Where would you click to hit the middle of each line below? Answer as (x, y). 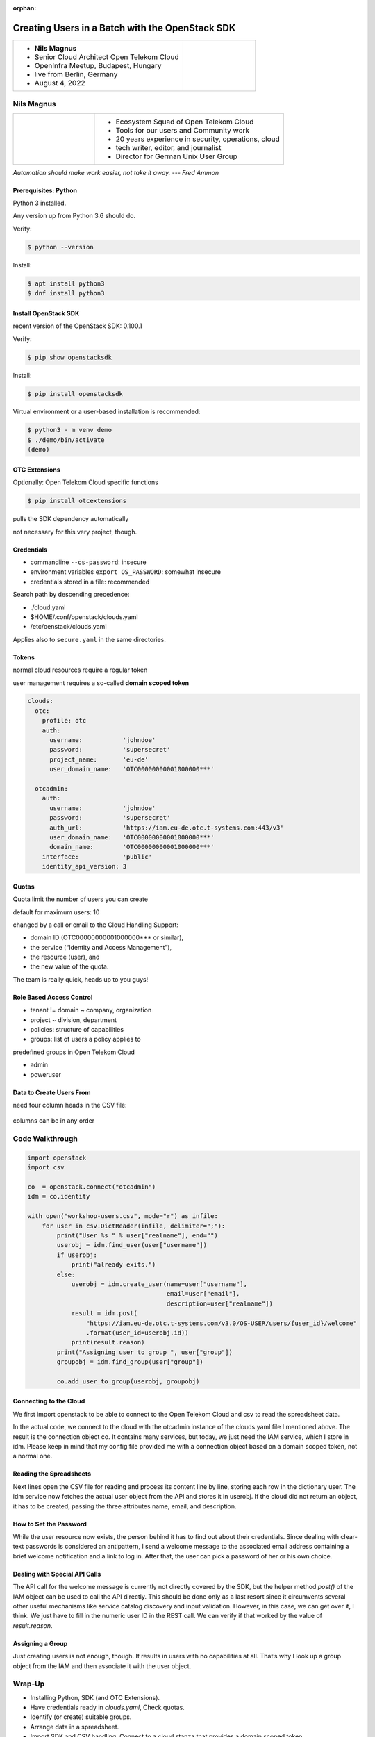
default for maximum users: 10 (56, 912)
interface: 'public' (97, 857)
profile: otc (64, 721)
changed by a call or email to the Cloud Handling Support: (96, 925)
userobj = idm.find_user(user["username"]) (132, 1245)
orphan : (25, 8)
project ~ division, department (74, 1020)
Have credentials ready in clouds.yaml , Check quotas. (108, 1707)
